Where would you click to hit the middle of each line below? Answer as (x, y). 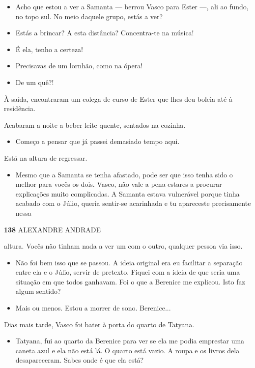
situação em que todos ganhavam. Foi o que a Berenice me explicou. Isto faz (130, 281)
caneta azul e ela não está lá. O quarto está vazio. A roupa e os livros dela (127, 350)
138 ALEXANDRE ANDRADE (53, 229)
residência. (20, 108)
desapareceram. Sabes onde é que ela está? (80, 360)
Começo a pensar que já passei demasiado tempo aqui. (98, 141)
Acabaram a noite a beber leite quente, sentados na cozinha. (95, 125)
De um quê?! (35, 82)
